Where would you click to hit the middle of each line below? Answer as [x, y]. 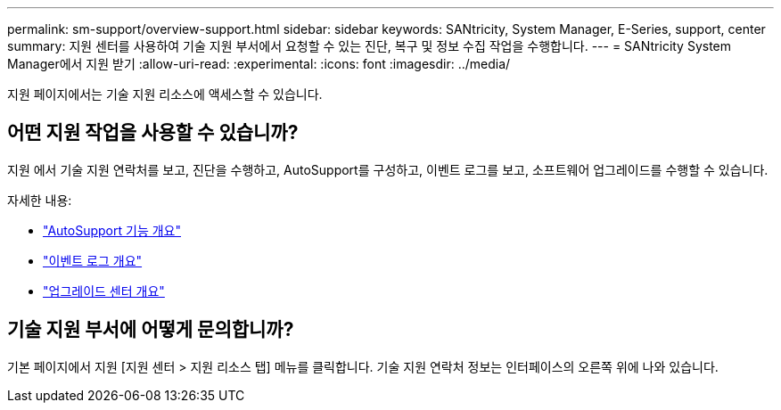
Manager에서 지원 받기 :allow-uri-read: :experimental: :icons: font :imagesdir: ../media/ [259, 64]
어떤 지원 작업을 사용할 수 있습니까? [153, 133]
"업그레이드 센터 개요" [104, 291]
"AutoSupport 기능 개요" [112, 230]
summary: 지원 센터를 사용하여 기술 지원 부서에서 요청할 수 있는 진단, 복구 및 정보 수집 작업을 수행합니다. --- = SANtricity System [370, 46]
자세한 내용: [40, 200]
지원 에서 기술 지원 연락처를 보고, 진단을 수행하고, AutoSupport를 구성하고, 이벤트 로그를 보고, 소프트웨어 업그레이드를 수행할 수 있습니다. [388, 169]
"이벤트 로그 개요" [93, 260]
